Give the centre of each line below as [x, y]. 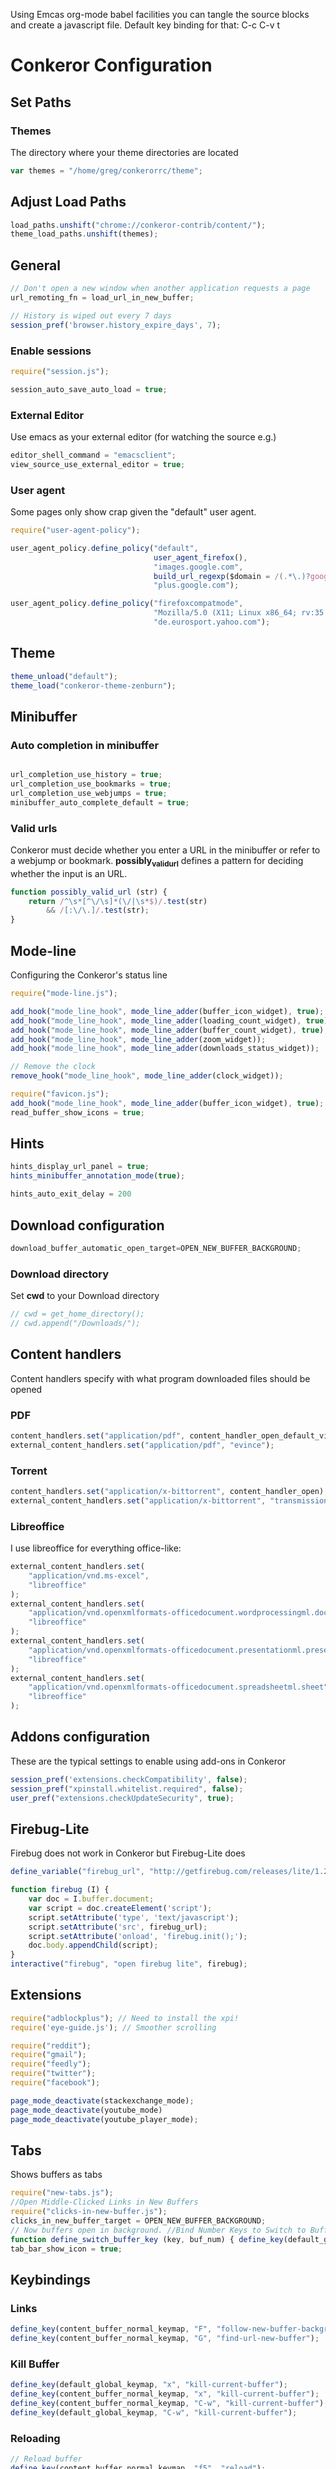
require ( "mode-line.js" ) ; [64, 994]
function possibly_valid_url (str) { [89, 892]
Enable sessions [51, 351]
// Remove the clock [53, 1067]
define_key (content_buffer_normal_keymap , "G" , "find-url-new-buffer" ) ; [165, 2339]
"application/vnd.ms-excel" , [89, 1575]
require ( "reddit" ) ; [51, 2045]
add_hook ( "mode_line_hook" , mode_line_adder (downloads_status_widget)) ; [165, 1049]
